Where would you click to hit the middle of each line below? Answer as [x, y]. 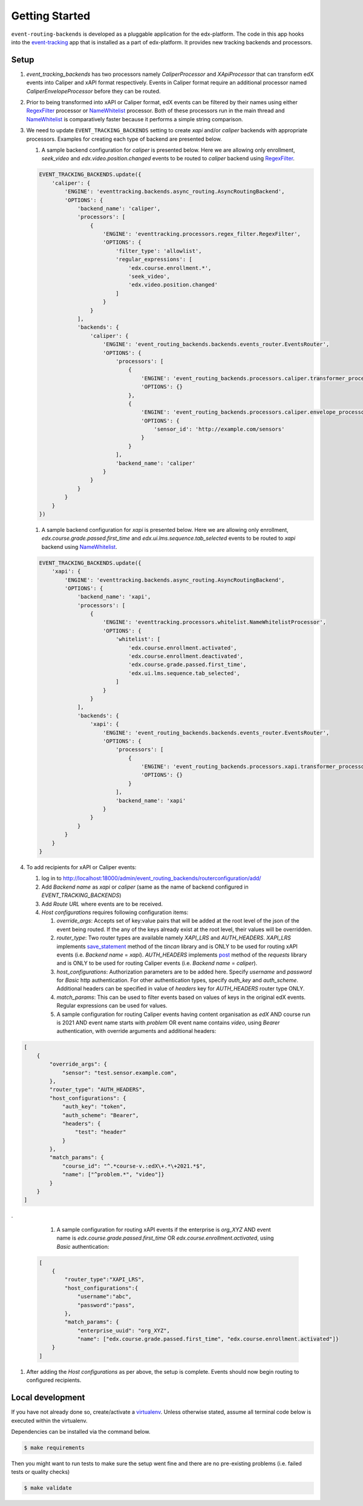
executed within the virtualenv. [49, 1420]
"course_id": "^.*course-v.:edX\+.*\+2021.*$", [134, 1166]
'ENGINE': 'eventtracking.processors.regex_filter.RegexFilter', [202, 234]
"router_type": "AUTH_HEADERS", [97, 1090]
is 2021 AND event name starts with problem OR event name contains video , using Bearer [168, 1023]
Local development [48, 1398]
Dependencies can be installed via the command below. [81, 1431]
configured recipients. [54, 1380]
